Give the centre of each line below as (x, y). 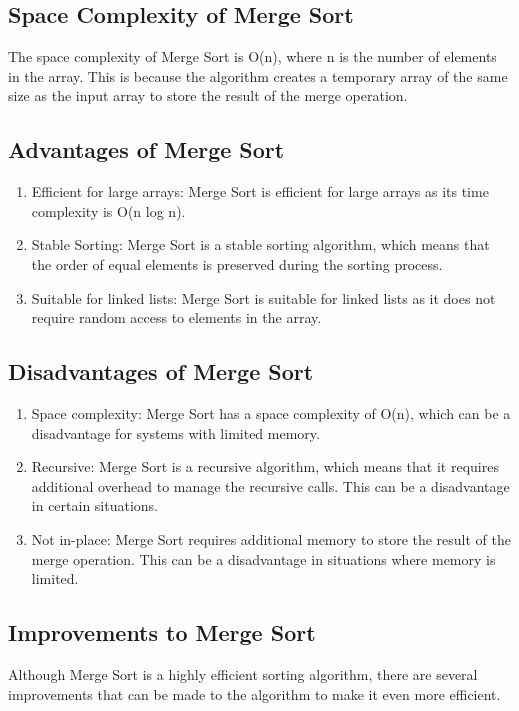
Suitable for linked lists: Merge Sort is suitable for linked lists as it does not (263, 297)
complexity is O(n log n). (108, 210)
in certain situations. (95, 505)
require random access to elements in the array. (176, 317)
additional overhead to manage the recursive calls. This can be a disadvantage (270, 485)
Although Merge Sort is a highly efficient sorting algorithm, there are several (243, 673)
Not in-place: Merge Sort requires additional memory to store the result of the (271, 538)
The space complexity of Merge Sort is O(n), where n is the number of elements (252, 56)
